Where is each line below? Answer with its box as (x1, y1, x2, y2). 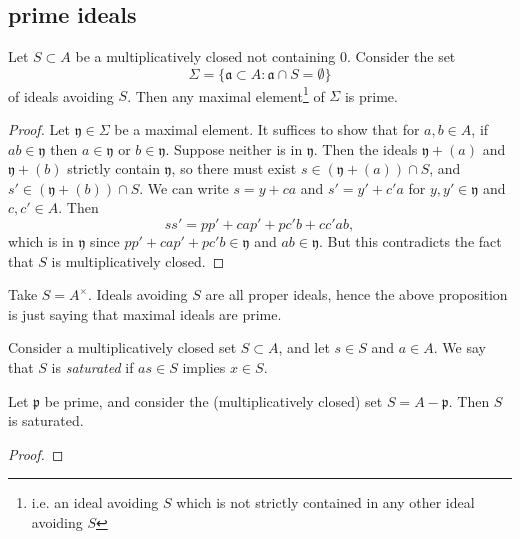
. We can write (139, 177, 229, 198)
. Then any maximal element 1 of (127, 82, 325, 106)
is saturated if (51, 356, 134, 377)
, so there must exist (171, 158, 297, 179)
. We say (433, 337, 486, 358)
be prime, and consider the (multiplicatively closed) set (44, 390, 383, 411)
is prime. (344, 85, 398, 106)
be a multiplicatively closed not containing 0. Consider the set (75, 46, 456, 67)
